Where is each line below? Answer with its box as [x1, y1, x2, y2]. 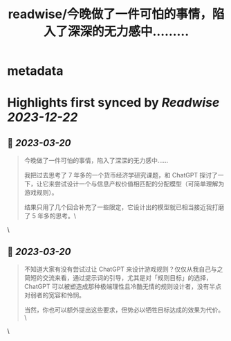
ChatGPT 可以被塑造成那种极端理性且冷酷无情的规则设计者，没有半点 [24, 282, 222, 290]
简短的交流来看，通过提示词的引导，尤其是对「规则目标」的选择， [24, 274, 212, 281]
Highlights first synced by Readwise [7, 95, 220, 111]
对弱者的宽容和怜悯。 [24, 291, 85, 299]
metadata [7, 63, 64, 79]
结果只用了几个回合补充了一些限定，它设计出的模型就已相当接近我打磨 [24, 203, 225, 211]
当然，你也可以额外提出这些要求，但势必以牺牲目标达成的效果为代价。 [24, 306, 225, 314]
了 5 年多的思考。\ [24, 212, 77, 220]
